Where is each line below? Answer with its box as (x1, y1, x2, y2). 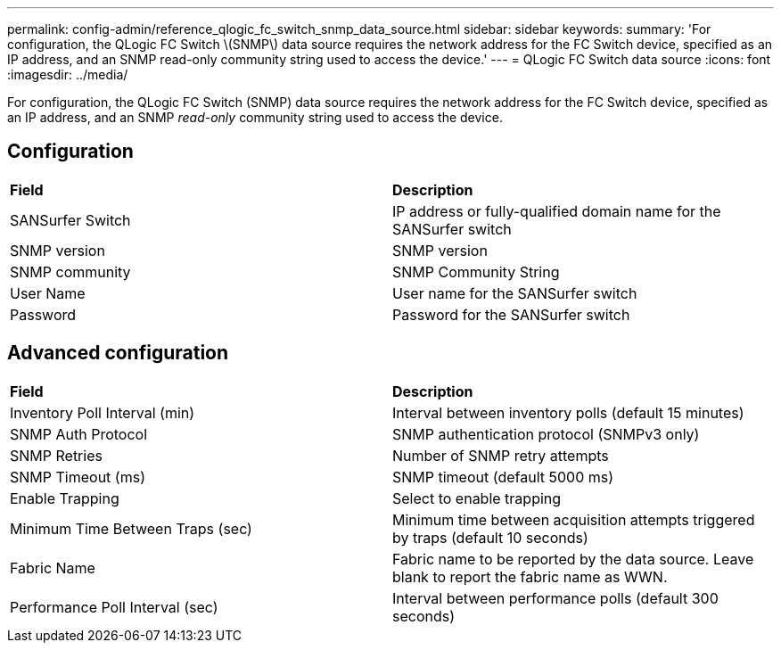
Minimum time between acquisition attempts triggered (392, 510, 755, 529)
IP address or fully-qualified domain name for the (392, 202, 721, 220)
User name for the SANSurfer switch (392, 284, 637, 302)
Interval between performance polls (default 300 (392, 588, 719, 607)
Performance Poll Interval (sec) (10, 597, 218, 616)
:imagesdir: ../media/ (7, 67, 128, 82)
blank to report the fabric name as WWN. (392, 567, 668, 586)
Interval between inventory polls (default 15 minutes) (392, 403, 744, 422)
